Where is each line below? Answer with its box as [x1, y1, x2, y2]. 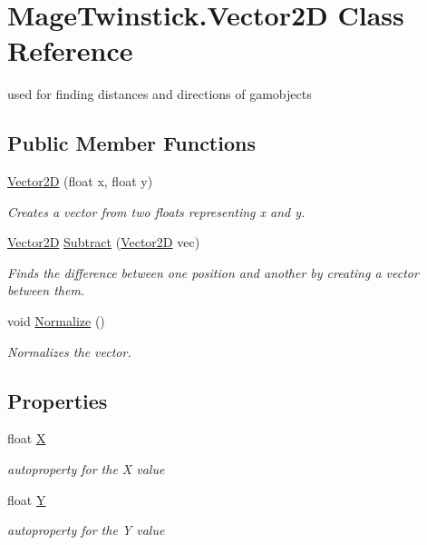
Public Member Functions [7, 129, 256, 157]
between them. [7, 281, 85, 300]
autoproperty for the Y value [7, 520, 165, 540]
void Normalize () [7, 312, 105, 331]
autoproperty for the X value [7, 460, 165, 479]
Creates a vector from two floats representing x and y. [7, 202, 306, 221]
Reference [7, 32, 133, 69]
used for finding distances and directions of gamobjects [7, 84, 312, 104]
